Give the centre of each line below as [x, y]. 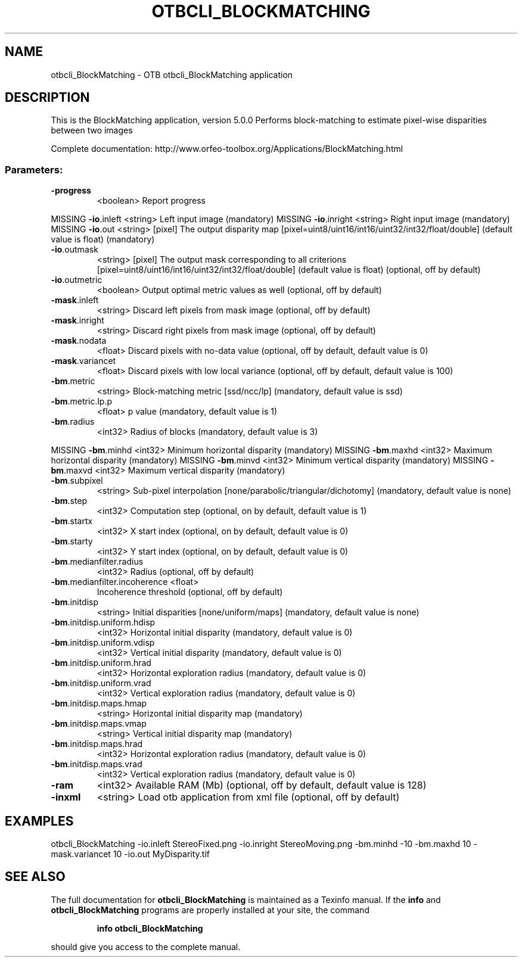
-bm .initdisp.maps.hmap [99, 703]
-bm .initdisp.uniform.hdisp [103, 622]
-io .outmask [74, 250]
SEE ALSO [35, 877]
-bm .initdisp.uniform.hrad [101, 663]
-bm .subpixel [77, 481]
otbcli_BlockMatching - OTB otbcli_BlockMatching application [172, 74]
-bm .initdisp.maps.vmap [99, 724]
